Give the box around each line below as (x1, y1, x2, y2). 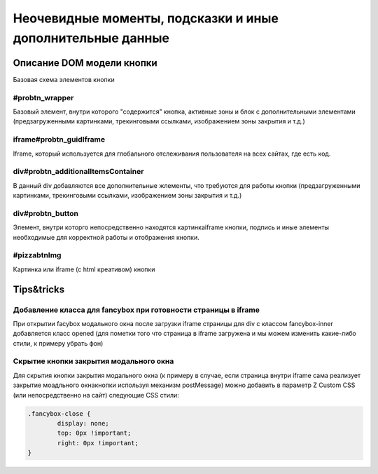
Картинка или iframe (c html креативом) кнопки (13, 265, 155, 273)
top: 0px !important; (57, 429, 132, 438)
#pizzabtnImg (13, 250, 62, 260)
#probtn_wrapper (13, 93, 74, 102)
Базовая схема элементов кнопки (13, 75, 115, 83)
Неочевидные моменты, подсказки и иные (13, 11, 279, 26)
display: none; (57, 419, 110, 427)
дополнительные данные (13, 30, 169, 46)
